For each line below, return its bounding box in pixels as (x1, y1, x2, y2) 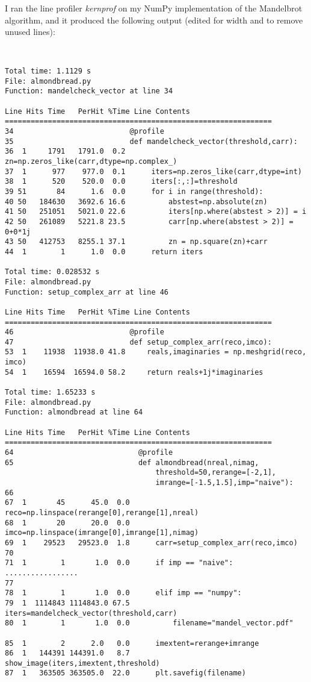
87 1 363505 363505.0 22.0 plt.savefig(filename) (5, 669, 246, 678)
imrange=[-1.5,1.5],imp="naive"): (155, 478, 294, 487)
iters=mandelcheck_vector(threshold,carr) (5, 608, 177, 618)
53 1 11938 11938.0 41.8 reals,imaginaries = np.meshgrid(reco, (5, 348, 307, 357)
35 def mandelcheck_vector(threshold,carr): (5, 137, 298, 146)
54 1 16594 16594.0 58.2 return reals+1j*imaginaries (5, 368, 263, 377)
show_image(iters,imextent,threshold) (5, 659, 160, 668)
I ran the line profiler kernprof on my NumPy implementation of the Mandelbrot (5, 2, 303, 14)
